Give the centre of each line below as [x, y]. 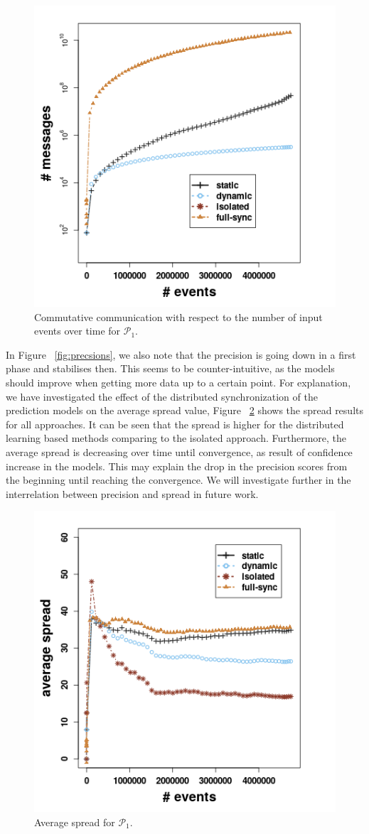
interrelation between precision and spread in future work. [132, 493]
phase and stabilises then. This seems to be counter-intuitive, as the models [170, 368]
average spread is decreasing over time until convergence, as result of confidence [179, 451]
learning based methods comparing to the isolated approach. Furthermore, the [176, 438]
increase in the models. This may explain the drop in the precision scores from [177, 466]
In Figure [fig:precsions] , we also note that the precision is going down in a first [181, 354]
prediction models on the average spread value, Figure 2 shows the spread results [184, 410]
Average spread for [75, 822]
